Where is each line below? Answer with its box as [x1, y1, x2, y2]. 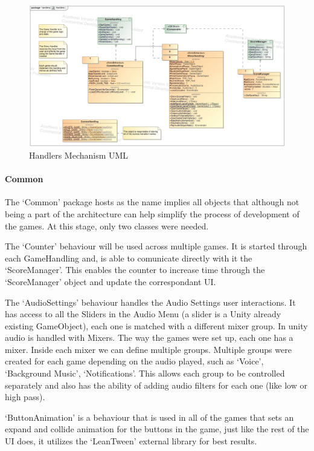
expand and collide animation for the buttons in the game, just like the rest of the [5, 423, 309, 435]
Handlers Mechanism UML [29, 148, 129, 161]
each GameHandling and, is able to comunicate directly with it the [5, 251, 252, 264]
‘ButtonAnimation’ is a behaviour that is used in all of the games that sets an [5, 410, 294, 423]
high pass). [5, 390, 45, 403]
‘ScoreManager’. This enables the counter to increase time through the [5, 263, 265, 276]
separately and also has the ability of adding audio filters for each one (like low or [5, 378, 307, 391]
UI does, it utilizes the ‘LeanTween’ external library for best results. [5, 435, 257, 447]
